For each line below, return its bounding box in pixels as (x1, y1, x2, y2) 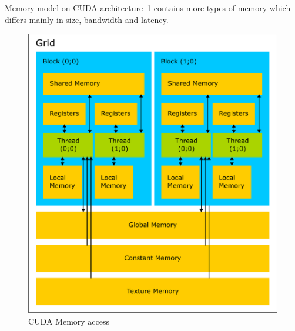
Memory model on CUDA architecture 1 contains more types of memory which (5, 2, 291, 14)
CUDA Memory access (28, 315, 110, 327)
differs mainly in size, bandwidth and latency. (5, 13, 169, 25)
